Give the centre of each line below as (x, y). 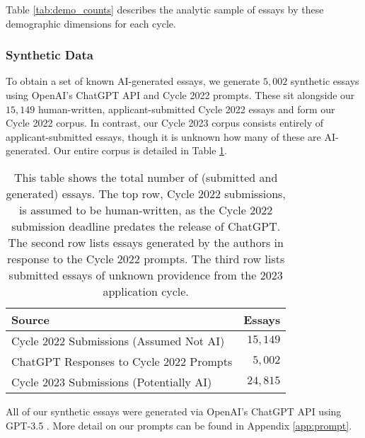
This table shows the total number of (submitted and (146, 177)
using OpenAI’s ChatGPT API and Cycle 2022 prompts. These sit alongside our (180, 95)
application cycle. (146, 291)
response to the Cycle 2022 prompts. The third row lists (146, 258)
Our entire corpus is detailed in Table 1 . (140, 150)
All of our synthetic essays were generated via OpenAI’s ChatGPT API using (174, 411)
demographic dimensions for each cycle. (91, 23)
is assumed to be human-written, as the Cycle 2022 (146, 209)
